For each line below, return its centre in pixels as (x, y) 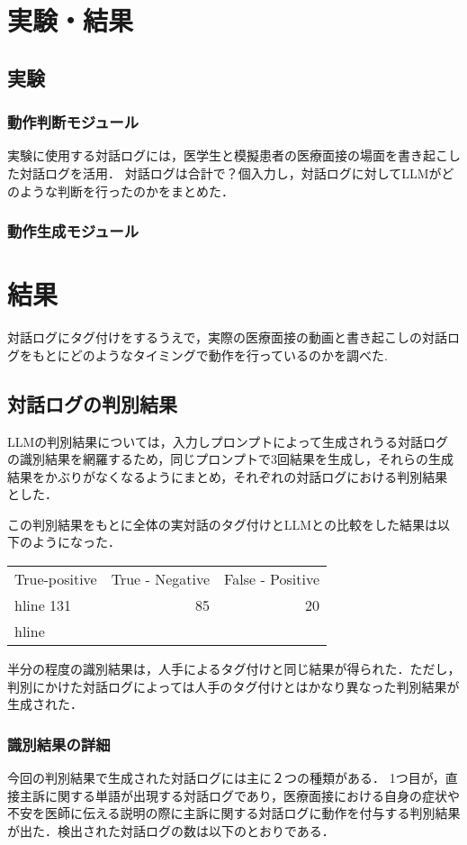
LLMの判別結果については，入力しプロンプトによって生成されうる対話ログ (228, 441)
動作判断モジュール (73, 122)
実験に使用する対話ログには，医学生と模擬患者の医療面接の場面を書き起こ (228, 155)
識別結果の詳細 (59, 744)
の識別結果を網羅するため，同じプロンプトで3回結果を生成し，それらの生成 (230, 459)
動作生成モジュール (73, 231)
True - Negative (161, 579)
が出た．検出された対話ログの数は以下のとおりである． (171, 830)
